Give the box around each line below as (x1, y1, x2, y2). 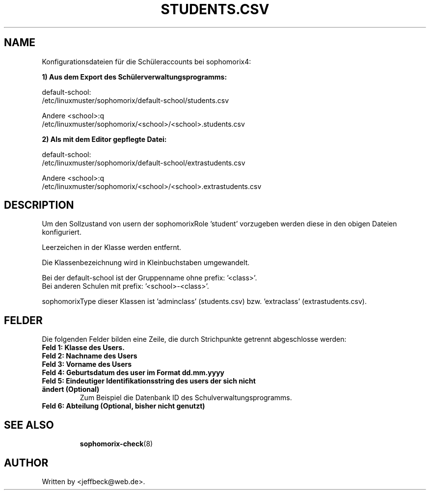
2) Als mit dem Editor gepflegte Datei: (42, 135, 167, 143)
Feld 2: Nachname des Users (42, 352, 137, 360)
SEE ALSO (4, 418, 54, 431)
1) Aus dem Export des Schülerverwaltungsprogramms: (42, 72, 227, 81)
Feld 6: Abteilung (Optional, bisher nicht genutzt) (42, 402, 205, 411)
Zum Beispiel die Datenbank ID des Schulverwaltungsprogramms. (80, 393, 292, 402)
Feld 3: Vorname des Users (42, 360, 132, 369)
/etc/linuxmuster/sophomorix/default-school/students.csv (42, 96, 229, 105)
